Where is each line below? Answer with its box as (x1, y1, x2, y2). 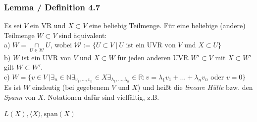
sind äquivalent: (59, 30, 107, 40)
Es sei (4, 20, 22, 31)
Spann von (4, 91, 36, 102)
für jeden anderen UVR (117, 52, 189, 62)
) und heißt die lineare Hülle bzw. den (137, 82, 253, 92)
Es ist (4, 82, 21, 92)
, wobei (50, 40, 72, 50)
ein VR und (30, 20, 66, 31)
